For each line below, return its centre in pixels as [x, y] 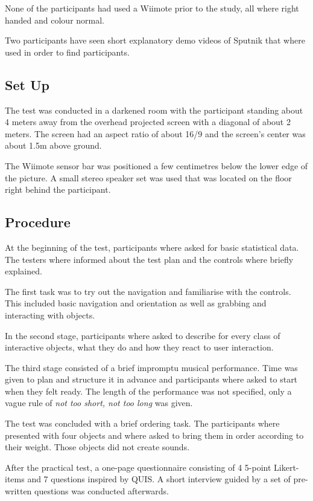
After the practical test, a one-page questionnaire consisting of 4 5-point [138, 467]
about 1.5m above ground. [53, 145]
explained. [24, 271]
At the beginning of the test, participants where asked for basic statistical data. [152, 247]
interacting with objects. [50, 315]
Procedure [38, 222]
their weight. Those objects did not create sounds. [97, 447]
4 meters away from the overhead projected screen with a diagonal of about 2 [148, 122]
